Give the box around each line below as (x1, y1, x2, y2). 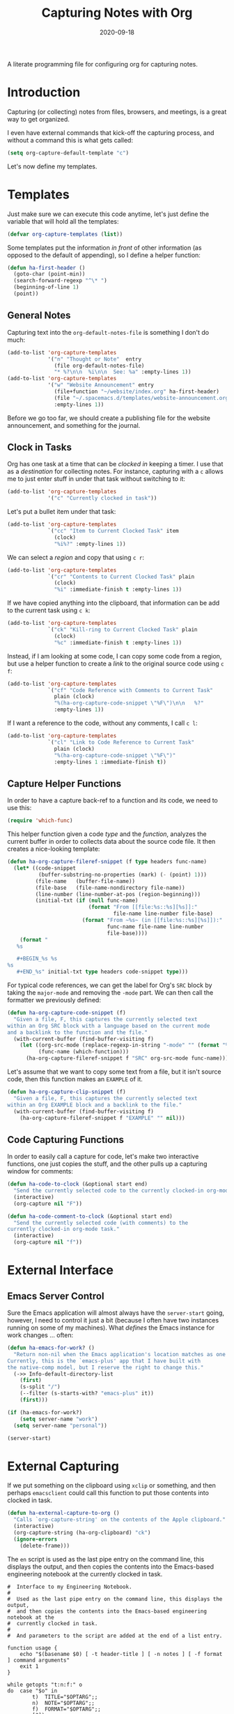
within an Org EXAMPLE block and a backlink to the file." (7, 1101, 182, 1109)
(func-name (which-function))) (38, 1049, 130, 1056)
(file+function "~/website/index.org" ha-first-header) (54, 388, 219, 395)
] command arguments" (7, 1657, 70, 1664)
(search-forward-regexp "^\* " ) (13, 278, 108, 285)
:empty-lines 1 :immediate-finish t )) (54, 758, 167, 765)
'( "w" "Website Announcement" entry (47, 382, 155, 389)
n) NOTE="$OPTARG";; (32, 1699, 95, 1706)
